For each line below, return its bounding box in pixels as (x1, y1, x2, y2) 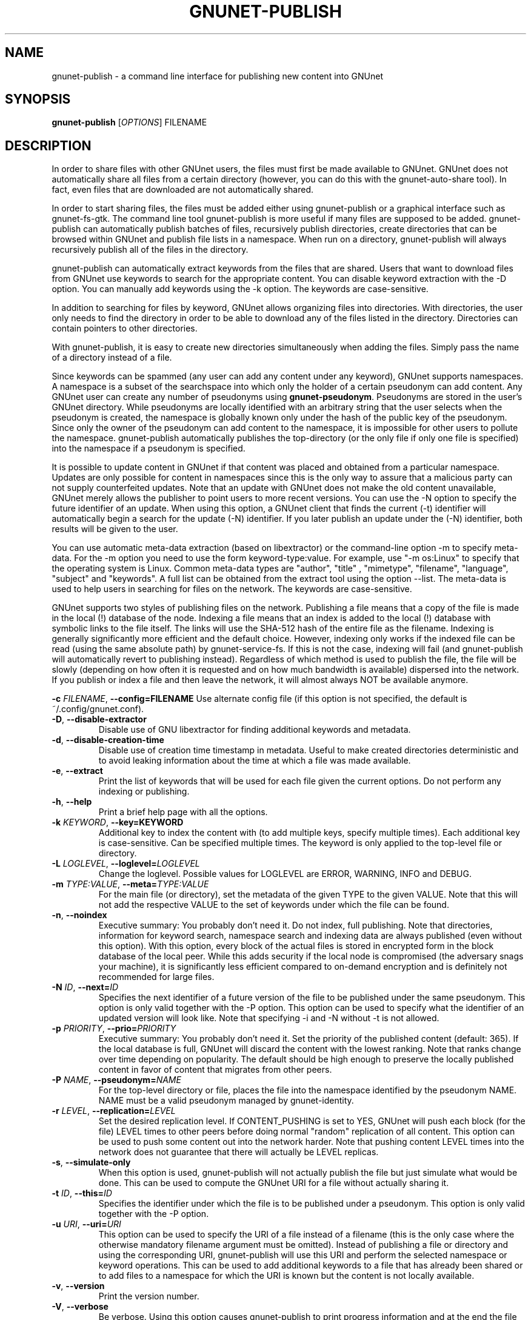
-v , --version (52, 1281, 105, 1292)
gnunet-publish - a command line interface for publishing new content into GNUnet (52, 70, 384, 81)
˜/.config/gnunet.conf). (52, 704, 144, 715)
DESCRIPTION (5, 138, 92, 153)
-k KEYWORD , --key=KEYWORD (52, 817, 184, 828)
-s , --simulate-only (52, 1157, 131, 1168)
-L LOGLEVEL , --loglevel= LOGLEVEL (52, 858, 200, 869)
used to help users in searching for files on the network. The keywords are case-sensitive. (52, 584, 412, 595)
